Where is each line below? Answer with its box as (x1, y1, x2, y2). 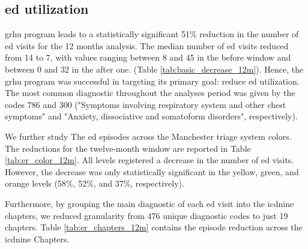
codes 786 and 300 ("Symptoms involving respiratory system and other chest (5, 98, 286, 110)
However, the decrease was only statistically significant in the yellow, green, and (5, 165, 299, 178)
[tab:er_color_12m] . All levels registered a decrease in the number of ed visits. (5, 154, 294, 166)
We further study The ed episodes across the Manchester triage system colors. (5, 130, 292, 142)
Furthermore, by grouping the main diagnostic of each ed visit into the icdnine (5, 197, 294, 209)
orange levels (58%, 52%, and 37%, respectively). (5, 177, 184, 190)
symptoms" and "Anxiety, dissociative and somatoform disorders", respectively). (5, 110, 298, 122)
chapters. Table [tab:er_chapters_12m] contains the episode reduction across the (5, 221, 303, 233)
